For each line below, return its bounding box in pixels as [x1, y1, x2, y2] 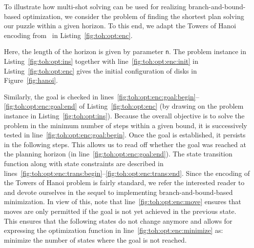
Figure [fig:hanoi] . [4, 75, 58, 85]
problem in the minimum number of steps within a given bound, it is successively [4, 120, 247, 130]
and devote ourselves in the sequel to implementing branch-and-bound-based [4, 187, 233, 197]
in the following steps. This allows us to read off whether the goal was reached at [4, 139, 246, 149]
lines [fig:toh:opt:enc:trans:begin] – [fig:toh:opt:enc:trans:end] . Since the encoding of [4, 168, 250, 178]
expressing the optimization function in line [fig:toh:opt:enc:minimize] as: [4, 225, 223, 235]
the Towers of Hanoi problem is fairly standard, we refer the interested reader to [4, 177, 245, 188]
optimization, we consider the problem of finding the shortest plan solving [22, 11, 244, 21]
